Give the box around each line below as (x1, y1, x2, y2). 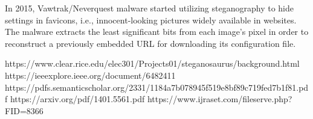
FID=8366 (5, 104, 44, 117)
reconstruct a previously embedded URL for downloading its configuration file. (5, 37, 296, 49)
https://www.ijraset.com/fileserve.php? (147, 93, 292, 105)
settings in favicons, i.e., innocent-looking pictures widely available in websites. (5, 13, 297, 26)
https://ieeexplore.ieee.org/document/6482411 (5, 69, 176, 81)
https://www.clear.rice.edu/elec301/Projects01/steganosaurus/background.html (5, 57, 300, 70)
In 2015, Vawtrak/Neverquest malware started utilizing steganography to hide (5, 2, 294, 14)
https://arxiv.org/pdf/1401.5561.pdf (10, 93, 145, 105)
